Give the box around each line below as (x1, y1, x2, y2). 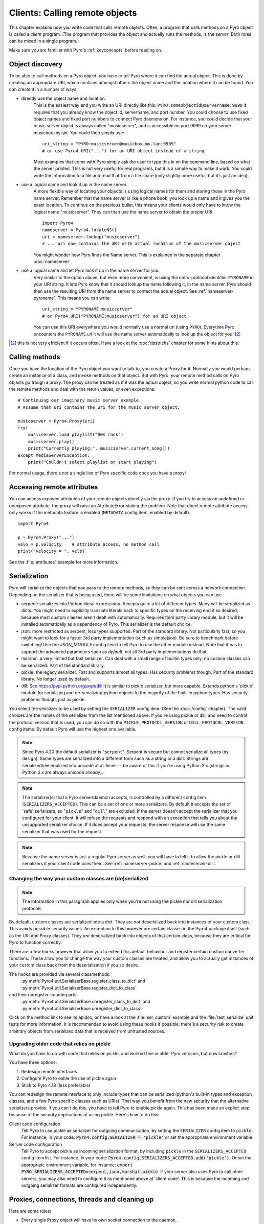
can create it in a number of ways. (9, 86, 78, 93)
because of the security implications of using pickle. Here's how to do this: (9, 1112, 160, 1118)
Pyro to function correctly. (9, 940, 62, 945)
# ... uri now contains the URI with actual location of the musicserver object (42, 241, 241, 247)
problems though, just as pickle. (21, 697, 86, 703)
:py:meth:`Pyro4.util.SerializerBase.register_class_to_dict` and (21, 978, 146, 984)
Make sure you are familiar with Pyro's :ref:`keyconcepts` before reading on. (9, 47, 162, 53)
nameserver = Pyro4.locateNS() (42, 227, 117, 233)
